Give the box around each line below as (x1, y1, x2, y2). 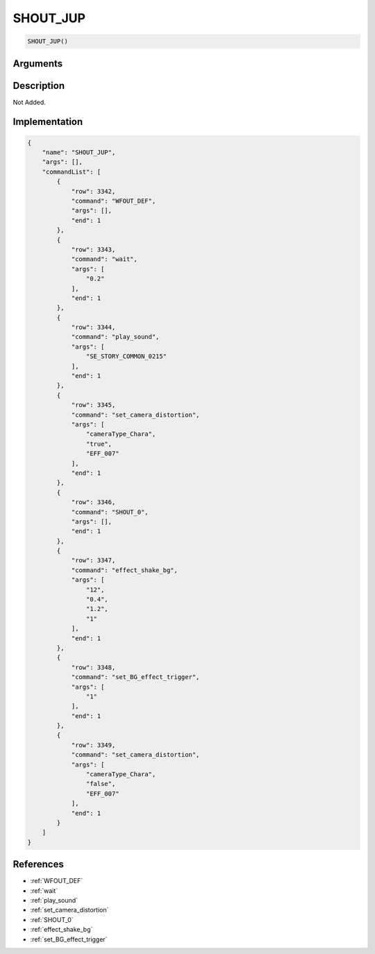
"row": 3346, (71, 499, 116, 506)
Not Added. (12, 98, 47, 106)
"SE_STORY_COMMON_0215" (85, 353, 167, 360)
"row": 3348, (71, 663, 116, 671)
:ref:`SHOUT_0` (30, 915, 74, 923)
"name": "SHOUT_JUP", (42, 149, 116, 156)
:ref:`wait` (30, 886, 58, 895)
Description (12, 80, 65, 92)
